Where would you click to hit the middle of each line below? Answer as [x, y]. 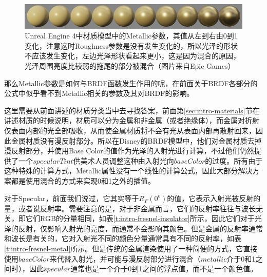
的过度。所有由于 [234, 160]
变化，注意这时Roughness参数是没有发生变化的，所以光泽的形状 [131, 45]
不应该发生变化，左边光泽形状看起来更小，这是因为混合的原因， [132, 56]
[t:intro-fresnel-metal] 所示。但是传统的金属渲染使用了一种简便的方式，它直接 [131, 248]
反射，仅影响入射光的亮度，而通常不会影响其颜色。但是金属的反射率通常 [140, 228]
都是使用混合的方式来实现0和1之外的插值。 [83, 181]
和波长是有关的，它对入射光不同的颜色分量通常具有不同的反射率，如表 [123, 238]
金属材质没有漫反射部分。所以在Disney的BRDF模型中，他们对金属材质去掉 [136, 140]
